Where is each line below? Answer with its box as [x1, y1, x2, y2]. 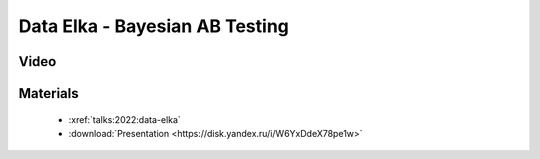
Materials [18, 85, 79, 102]
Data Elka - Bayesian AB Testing [18, 15, 290, 37]
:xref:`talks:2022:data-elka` [68, 113, 182, 125]
